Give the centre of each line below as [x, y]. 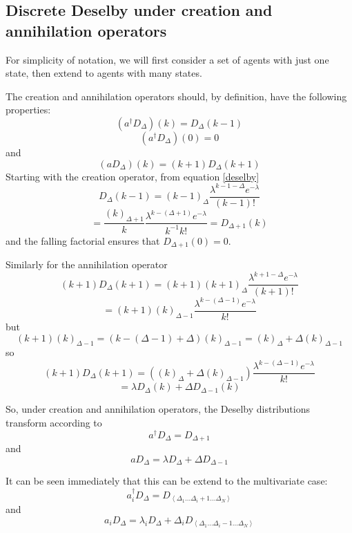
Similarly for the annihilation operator [87, 264]
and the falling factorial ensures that [83, 240]
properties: [28, 110]
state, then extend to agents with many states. [104, 73]
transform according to [54, 423]
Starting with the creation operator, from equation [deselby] [133, 176]
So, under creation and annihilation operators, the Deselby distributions [158, 409]
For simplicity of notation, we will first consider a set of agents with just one [167, 59]
